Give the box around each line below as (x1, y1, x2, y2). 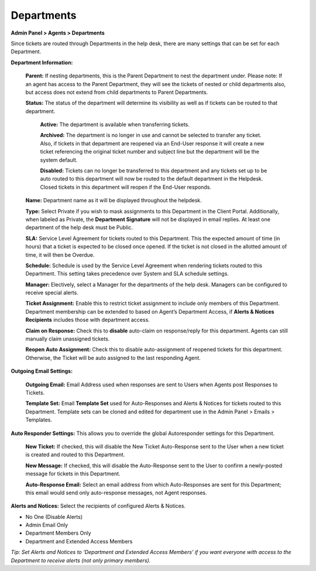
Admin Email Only (25, 522, 68, 529)
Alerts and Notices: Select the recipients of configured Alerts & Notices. (11, 502, 186, 509)
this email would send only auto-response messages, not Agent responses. (25, 489, 207, 496)
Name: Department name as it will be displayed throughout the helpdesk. (25, 197, 202, 204)
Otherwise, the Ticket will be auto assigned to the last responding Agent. (25, 354, 201, 361)
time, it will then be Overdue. (25, 251, 95, 258)
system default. (40, 156, 78, 164)
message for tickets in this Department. (25, 470, 121, 477)
